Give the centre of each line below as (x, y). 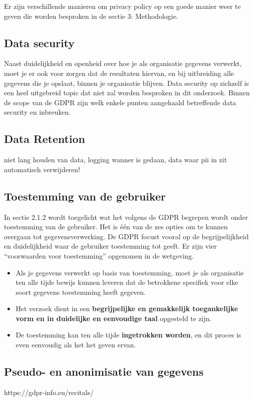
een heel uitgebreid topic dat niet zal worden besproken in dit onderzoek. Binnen (127, 93)
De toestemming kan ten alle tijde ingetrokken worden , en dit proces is (128, 335)
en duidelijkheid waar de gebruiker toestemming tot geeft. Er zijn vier (110, 246)
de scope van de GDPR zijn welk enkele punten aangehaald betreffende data (120, 102)
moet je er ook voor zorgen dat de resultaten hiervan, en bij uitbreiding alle (119, 73)
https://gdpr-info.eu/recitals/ (49, 392)
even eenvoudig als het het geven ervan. (76, 345)
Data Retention (45, 139)
